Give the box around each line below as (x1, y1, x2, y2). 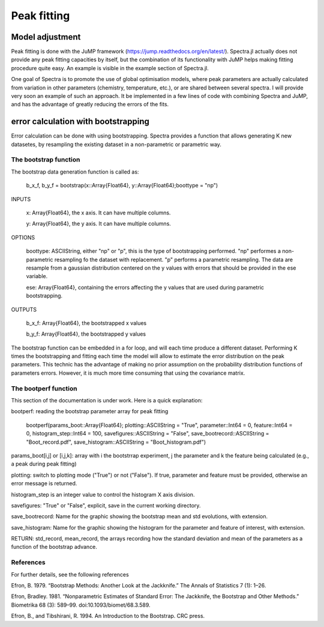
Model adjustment (11, 32, 81, 42)
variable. (26, 273, 48, 280)
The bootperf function (11, 384, 77, 393)
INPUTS (11, 195, 31, 202)
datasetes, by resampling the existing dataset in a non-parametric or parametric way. (11, 141, 222, 148)
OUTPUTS (11, 306, 37, 313)
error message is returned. (11, 480, 77, 487)
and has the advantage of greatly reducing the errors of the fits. (11, 101, 169, 108)
